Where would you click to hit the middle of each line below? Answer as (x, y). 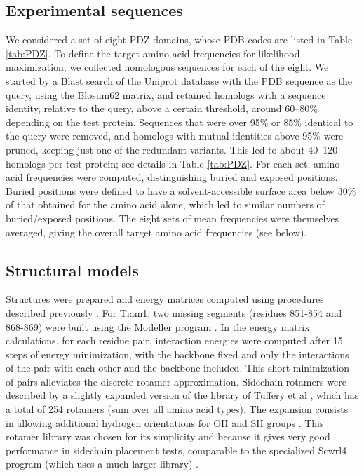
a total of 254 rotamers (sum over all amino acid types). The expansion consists (177, 409)
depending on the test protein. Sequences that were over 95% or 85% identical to (180, 122)
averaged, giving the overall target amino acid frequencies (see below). (156, 232)
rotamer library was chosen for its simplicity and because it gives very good (168, 436)
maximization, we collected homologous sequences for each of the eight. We (167, 67)
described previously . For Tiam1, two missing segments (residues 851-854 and (174, 312)
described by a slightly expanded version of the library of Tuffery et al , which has (182, 395)
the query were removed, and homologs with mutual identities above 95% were (175, 136)
